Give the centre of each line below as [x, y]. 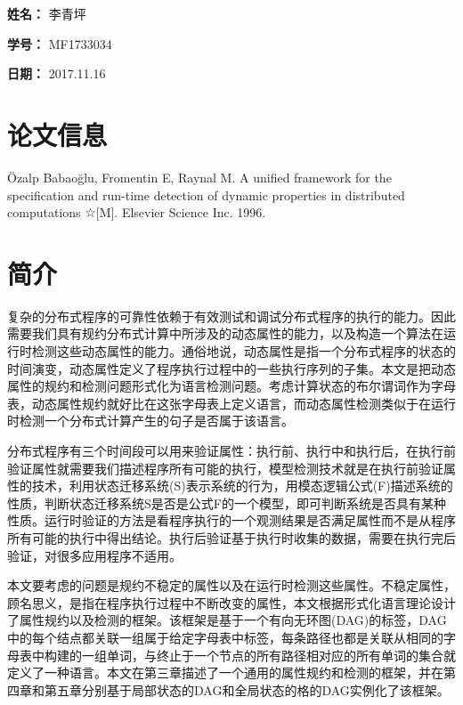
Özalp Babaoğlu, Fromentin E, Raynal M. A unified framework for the [199, 177]
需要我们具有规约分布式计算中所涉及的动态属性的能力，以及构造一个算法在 [225, 333]
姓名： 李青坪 [47, 13]
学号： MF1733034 [60, 43]
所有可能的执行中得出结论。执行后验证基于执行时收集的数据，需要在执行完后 [231, 537]
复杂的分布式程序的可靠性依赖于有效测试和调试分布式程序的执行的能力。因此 [231, 316]
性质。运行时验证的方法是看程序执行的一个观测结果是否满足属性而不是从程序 [231, 520]
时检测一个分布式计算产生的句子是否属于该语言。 [150, 421]
